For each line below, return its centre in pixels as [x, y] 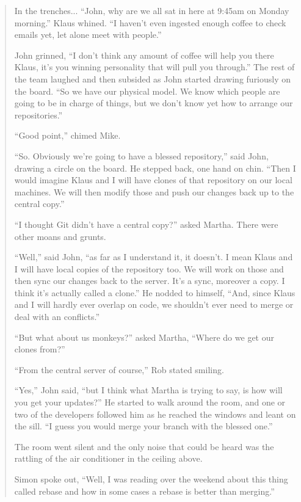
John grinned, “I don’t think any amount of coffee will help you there [144, 55]
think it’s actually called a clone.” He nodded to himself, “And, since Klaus [155, 292]
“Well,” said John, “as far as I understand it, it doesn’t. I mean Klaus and [154, 257]
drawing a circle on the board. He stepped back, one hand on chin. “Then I [155, 168]
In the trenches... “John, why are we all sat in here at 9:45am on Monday [152, 10]
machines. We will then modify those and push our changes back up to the [154, 191]
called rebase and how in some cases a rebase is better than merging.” [144, 491]
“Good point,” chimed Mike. [67, 135]
